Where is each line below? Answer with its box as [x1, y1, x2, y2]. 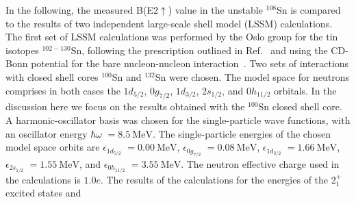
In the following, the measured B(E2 [5, 3, 158, 16]
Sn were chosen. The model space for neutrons [155, 69, 350, 84]
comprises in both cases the [5, 83, 120, 97]
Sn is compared [276, 3, 341, 16]
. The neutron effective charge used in [181, 156, 340, 171]
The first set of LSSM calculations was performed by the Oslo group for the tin [5, 29, 338, 44]
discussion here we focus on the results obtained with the [5, 99, 245, 114]
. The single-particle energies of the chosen [152, 126, 331, 140]
